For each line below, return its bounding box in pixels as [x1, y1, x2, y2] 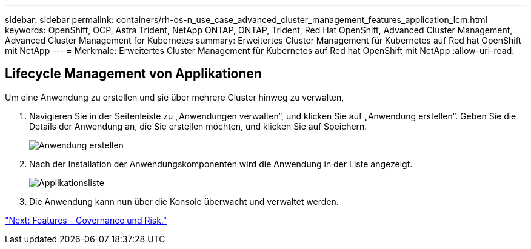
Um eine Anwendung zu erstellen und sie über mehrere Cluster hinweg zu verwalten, [5, 91, 344, 102]
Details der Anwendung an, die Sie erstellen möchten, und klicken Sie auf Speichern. [29, 121, 367, 131]
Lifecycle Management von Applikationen [5, 66, 262, 82]
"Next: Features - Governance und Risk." [5, 214, 167, 225]
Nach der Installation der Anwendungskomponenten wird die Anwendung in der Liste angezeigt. [29, 158, 413, 169]
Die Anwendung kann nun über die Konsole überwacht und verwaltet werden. [29, 196, 339, 207]
